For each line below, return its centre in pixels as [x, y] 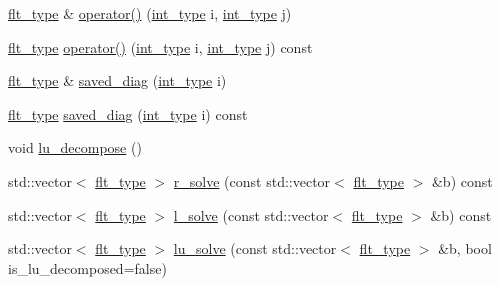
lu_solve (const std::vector [255, 248]
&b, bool [465, 248]
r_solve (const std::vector [252, 180]
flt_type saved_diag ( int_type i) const [128, 113]
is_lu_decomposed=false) [87, 267]
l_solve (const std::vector [251, 214]
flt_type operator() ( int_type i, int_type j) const [160, 46]
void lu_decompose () [75, 147]
